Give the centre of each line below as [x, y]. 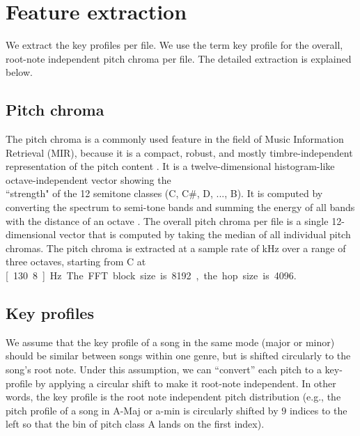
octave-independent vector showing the [88, 179]
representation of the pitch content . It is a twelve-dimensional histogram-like [170, 166]
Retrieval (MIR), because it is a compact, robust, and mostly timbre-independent [179, 152]
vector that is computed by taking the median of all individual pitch [205, 234]
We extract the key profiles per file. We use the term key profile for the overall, [174, 45]
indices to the [318, 410]
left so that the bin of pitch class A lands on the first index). [135, 424]
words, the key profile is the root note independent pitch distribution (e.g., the [173, 397]
